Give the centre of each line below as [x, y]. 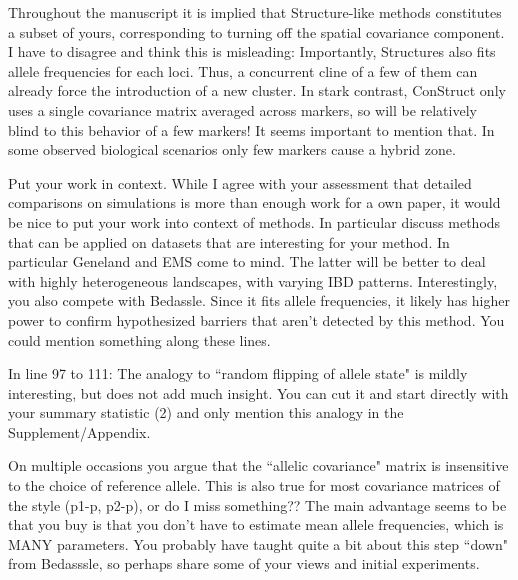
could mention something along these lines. [139, 339]
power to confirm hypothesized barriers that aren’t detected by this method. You [256, 319]
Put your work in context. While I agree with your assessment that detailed [240, 182]
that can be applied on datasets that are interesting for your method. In [229, 241]
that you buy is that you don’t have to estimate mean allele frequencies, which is [256, 524]
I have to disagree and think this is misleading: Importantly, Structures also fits [252, 51]
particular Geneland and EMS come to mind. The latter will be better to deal [247, 261]
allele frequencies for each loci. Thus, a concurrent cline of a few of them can [243, 70]
